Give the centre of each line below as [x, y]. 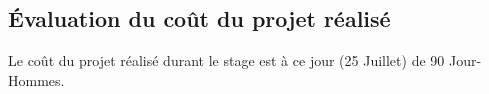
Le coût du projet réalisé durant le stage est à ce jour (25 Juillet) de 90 [226, 60]
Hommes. [36, 79]
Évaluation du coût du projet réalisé [199, 18]
